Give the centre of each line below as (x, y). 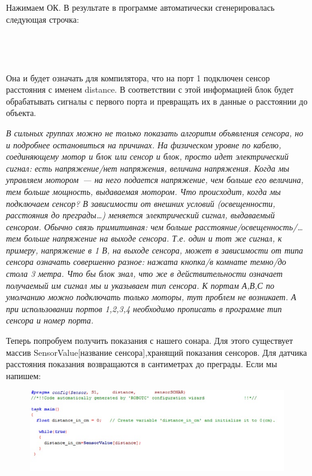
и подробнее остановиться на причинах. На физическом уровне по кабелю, (144, 144)
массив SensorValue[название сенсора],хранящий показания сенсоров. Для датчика (157, 352)
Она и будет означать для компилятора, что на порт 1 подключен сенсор (138, 77)
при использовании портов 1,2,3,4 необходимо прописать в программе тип (144, 308)
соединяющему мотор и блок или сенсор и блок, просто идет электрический (147, 156)
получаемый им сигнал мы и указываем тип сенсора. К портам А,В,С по (140, 285)
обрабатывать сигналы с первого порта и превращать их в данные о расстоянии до (157, 101)
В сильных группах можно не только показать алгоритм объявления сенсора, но (155, 132)
